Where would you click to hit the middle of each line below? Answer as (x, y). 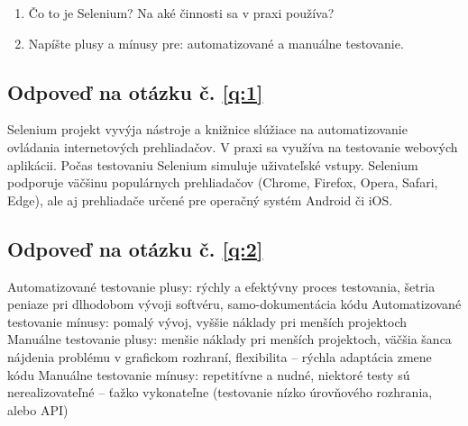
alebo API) (38, 409)
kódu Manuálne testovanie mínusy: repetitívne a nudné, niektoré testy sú (209, 374)
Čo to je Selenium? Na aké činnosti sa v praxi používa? (181, 13)
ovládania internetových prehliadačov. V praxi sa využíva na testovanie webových (233, 146)
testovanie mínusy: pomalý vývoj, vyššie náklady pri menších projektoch (207, 321)
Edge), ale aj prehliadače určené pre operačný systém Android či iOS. (200, 199)
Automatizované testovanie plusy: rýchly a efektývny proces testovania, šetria (221, 286)
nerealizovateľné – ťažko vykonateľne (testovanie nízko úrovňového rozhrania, (220, 392)
